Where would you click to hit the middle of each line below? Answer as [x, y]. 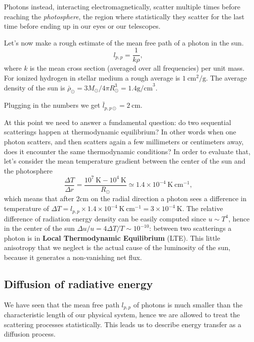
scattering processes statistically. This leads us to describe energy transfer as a [123, 324]
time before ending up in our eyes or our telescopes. [82, 26]
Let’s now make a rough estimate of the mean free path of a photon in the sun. [124, 42]
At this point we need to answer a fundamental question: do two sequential [118, 122]
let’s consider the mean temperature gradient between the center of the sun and [125, 161]
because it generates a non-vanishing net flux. [73, 257]
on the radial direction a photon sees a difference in [169, 198]
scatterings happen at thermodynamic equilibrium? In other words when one [120, 132]
